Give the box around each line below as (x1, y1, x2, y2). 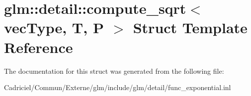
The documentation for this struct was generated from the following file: (4, 65, 224, 76)
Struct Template (133, 17, 248, 38)
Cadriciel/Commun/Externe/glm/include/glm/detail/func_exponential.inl (4, 82, 231, 93)
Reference (4, 37, 73, 57)
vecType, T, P (4, 17, 104, 38)
